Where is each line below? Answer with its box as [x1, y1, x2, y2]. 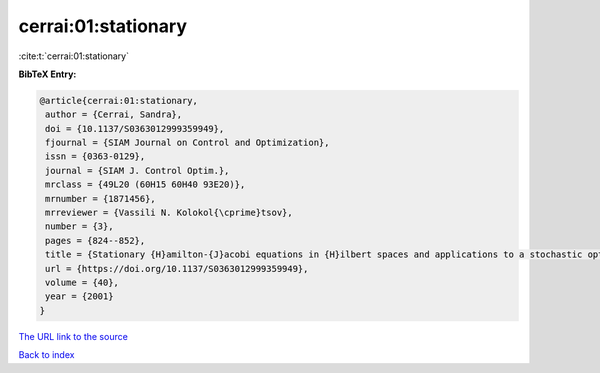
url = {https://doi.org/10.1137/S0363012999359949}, [45, 263, 309, 274]
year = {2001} [45, 291, 114, 302]
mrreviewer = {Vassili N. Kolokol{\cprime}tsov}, [45, 207, 294, 219]
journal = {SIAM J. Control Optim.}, [45, 165, 230, 176]
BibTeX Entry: [18, 68, 77, 80]
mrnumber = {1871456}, [45, 193, 157, 204]
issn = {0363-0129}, [45, 151, 146, 162]
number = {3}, [45, 221, 114, 232]
